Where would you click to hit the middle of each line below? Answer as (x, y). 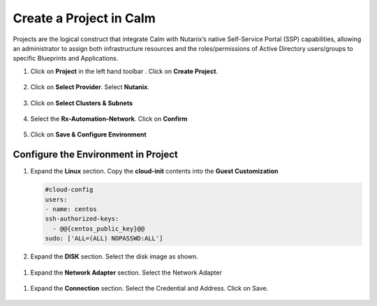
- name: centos (71, 209)
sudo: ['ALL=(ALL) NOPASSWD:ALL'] (104, 238)
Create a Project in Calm (84, 18)
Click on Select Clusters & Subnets (81, 103)
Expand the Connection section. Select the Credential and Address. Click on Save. (149, 288)
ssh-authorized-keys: (82, 219)
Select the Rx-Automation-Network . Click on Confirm (109, 118)
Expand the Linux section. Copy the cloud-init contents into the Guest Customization (154, 171)
